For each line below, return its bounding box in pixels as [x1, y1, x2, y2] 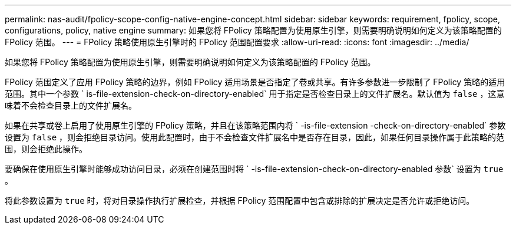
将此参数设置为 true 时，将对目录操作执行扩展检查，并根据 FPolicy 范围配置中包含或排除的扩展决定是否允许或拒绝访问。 [5, 196, 475, 206]
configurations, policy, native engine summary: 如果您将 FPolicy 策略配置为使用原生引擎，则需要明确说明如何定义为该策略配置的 [5, 25, 502, 35]
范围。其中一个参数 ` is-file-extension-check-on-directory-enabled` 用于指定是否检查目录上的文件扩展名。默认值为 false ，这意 [5, 89, 505, 99]
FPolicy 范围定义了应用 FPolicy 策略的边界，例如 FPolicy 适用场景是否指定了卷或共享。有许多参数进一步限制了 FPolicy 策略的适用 [5, 77, 505, 87]
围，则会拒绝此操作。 [5, 144, 87, 154]
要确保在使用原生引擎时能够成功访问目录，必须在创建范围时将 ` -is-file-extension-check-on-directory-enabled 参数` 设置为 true [5, 164, 504, 174]
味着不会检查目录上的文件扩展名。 [5, 100, 137, 110]
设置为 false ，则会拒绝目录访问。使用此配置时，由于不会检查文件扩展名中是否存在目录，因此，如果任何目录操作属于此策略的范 [5, 132, 505, 142]
